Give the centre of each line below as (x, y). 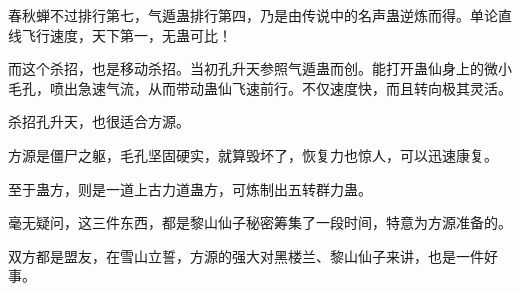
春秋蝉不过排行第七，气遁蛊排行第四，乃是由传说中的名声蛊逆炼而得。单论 (253, 15)
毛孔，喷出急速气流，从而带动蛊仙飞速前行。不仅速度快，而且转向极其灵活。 (260, 87)
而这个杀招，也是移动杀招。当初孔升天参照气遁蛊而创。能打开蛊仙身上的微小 (260, 68)
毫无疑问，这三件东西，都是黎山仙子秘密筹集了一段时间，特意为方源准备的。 (260, 222)
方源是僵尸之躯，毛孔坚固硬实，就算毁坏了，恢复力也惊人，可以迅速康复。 (253, 154)
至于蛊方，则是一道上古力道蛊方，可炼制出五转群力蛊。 (190, 188)
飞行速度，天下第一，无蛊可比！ (126, 34)
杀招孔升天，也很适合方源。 (99, 121)
